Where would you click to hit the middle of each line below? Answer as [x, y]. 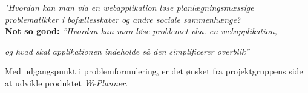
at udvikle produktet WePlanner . [67, 82]
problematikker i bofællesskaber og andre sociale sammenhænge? [123, 19]
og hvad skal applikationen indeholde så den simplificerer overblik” [127, 51]
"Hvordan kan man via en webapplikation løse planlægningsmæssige [129, 7]
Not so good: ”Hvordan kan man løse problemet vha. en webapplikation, [141, 31]
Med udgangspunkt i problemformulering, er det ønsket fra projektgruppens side [154, 71]
